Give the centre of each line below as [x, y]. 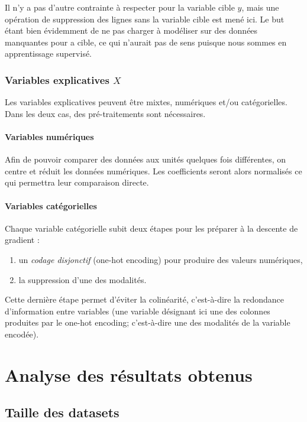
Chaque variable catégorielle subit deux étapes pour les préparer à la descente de [151, 228]
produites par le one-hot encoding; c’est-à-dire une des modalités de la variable [148, 322]
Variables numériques [49, 136]
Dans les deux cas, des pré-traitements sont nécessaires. [105, 113]
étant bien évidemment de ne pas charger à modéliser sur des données [131, 30]
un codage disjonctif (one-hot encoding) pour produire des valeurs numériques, [161, 259]
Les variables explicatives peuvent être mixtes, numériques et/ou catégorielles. [146, 102]
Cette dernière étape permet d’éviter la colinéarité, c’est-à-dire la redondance [145, 299]
